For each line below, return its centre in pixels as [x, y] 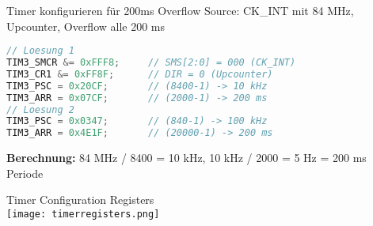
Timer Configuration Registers [80, 200]
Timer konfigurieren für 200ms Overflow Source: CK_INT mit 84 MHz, [180, 10]
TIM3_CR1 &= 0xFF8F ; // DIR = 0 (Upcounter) [140, 74]
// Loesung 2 [40, 109]
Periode [25, 173]
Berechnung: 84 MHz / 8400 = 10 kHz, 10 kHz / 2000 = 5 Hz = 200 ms [186, 158]
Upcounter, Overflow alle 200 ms [86, 26]
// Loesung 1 [40, 51]
